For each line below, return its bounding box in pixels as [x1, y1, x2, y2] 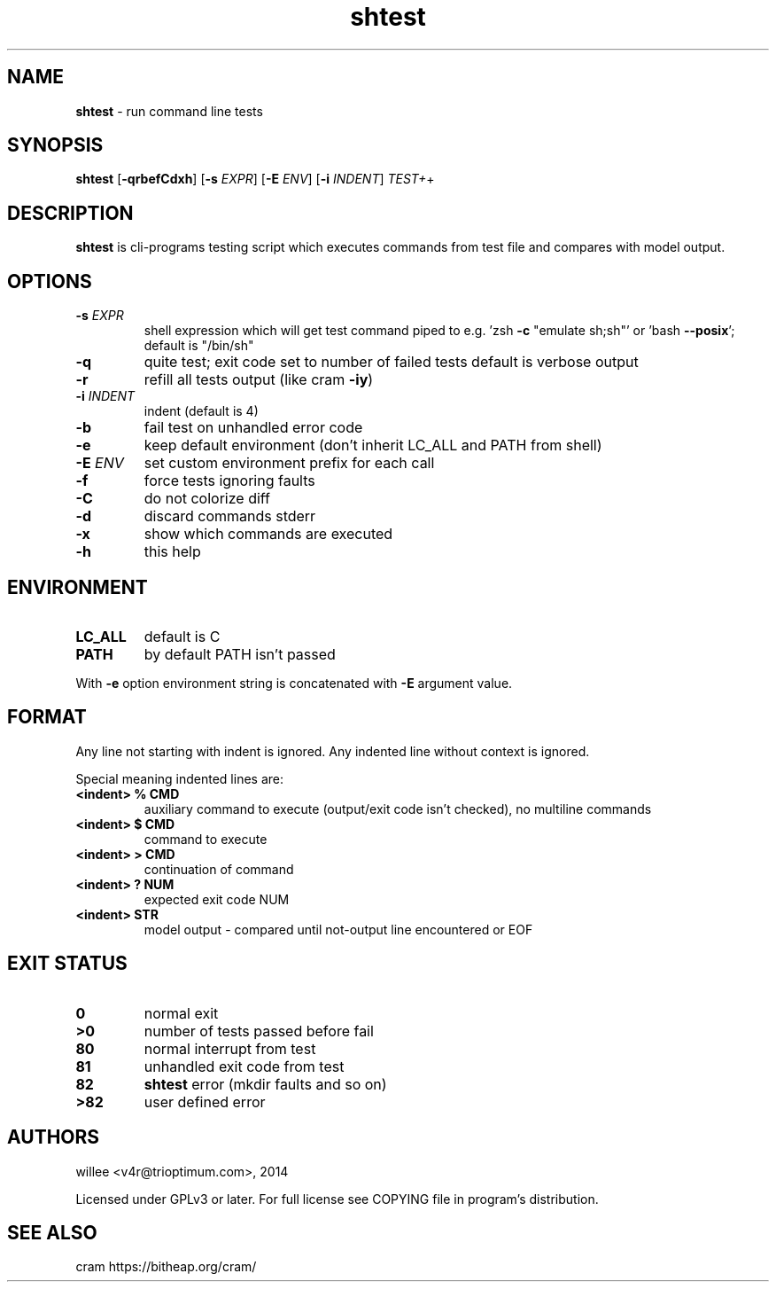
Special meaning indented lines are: [75, 770, 283, 786]
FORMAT [7, 706, 87, 729]
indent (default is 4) [144, 403, 259, 419]
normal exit [144, 1004, 219, 1022]
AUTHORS [7, 1126, 100, 1149]
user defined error [144, 1092, 266, 1111]
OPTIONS [7, 270, 92, 293]
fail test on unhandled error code [144, 418, 363, 437]
